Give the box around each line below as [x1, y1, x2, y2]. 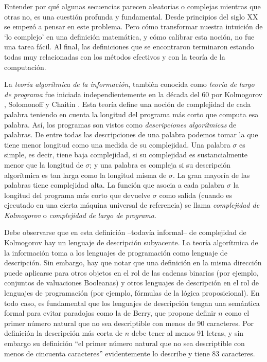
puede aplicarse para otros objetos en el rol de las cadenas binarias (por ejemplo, [4, 267, 259, 278]
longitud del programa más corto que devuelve [4, 189, 151, 200]
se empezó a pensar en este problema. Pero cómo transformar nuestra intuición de [4, 21, 263, 32]
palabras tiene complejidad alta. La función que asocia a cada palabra [4, 179, 225, 190]
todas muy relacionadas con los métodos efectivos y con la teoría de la [4, 51, 225, 62]
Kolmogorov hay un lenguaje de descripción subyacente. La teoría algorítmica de [4, 237, 258, 248]
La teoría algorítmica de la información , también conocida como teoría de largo [4, 79, 255, 89]
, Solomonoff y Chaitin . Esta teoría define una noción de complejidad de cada [4, 99, 251, 110]
